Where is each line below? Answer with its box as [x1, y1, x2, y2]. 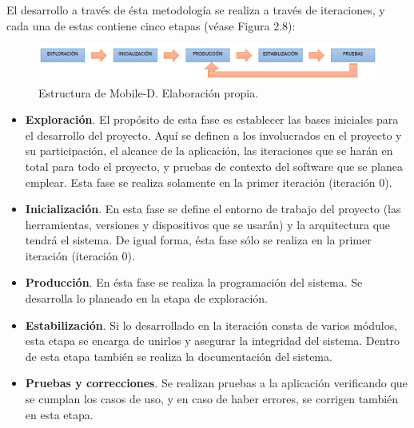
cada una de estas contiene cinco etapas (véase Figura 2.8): [6, 17, 296, 34]
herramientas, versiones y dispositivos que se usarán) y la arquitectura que [25, 216, 391, 232]
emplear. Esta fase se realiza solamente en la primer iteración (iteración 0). [25, 173, 392, 190]
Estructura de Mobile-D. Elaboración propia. [38, 84, 259, 101]
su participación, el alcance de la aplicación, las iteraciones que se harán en [25, 142, 393, 159]
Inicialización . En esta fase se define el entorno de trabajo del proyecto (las [25, 200, 401, 217]
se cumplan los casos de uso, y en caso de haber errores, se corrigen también [25, 390, 399, 407]
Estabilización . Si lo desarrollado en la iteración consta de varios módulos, [25, 316, 398, 333]
